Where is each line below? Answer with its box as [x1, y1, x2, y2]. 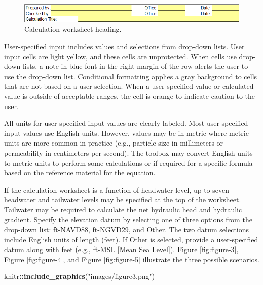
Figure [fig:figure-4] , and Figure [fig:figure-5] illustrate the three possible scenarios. [4, 254, 259, 264]
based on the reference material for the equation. [4, 167, 156, 178]
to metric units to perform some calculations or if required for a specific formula [4, 157, 253, 168]
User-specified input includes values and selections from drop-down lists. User [4, 41, 245, 51]
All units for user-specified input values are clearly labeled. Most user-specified [4, 118, 248, 128]
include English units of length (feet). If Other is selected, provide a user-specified [4, 234, 258, 244]
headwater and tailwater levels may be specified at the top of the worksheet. [4, 194, 241, 205]
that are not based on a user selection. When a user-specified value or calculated [4, 81, 254, 91]
